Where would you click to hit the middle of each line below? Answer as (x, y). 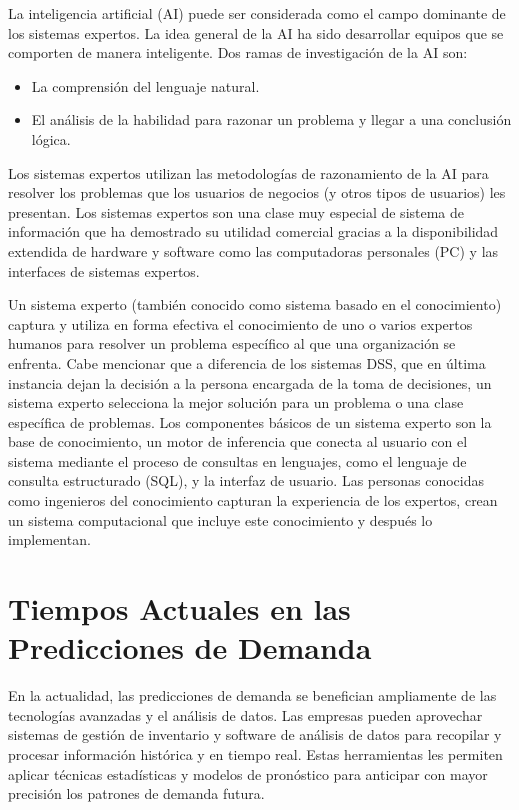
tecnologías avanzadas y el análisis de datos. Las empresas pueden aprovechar (245, 714)
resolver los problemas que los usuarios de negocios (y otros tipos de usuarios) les (257, 192)
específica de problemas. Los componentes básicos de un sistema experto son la (250, 421)
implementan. (49, 539)
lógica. (51, 138)
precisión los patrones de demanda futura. (136, 793)
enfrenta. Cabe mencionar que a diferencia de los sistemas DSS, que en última (247, 362)
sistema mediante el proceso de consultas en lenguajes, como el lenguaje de (237, 460)
